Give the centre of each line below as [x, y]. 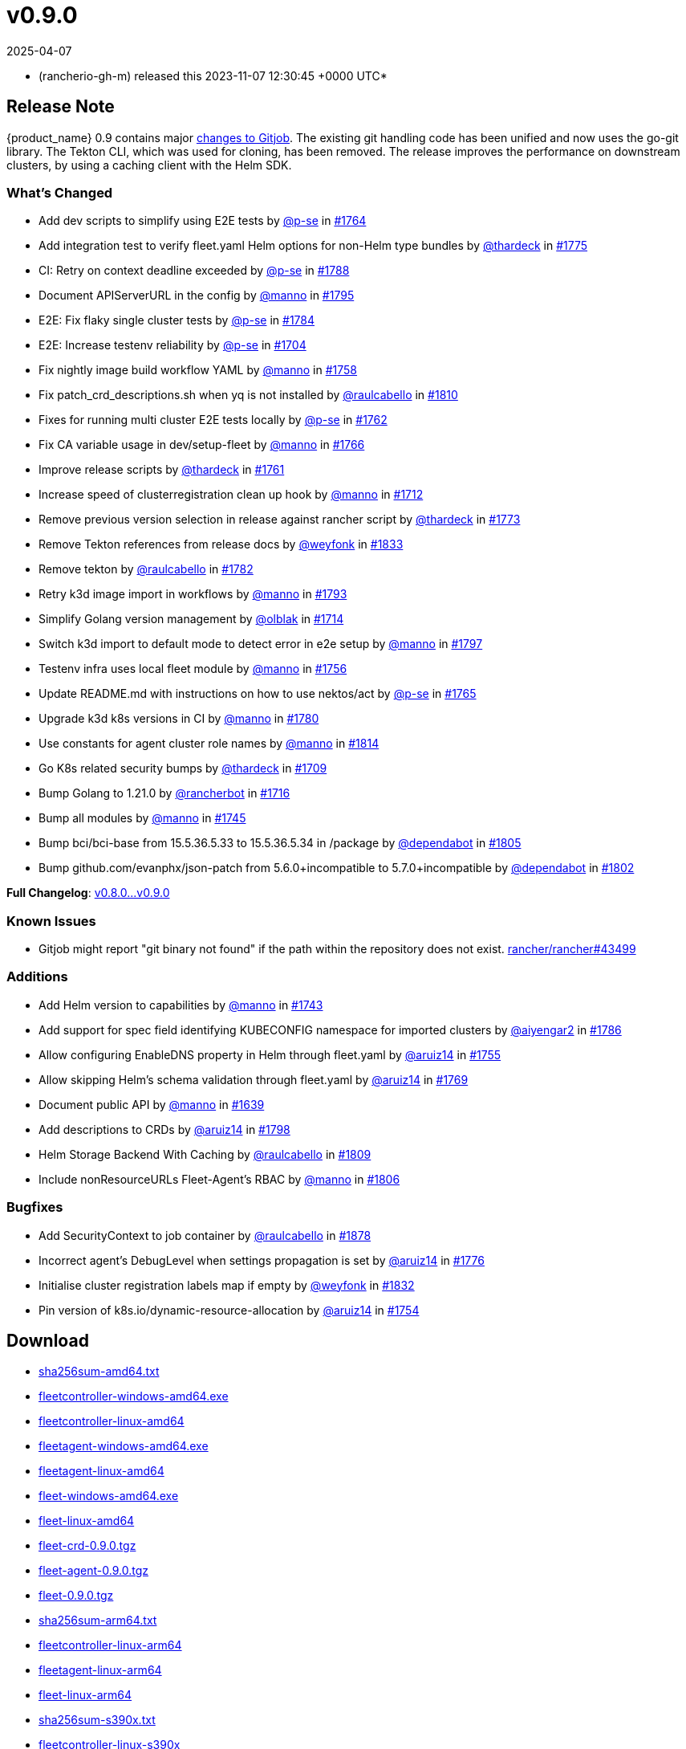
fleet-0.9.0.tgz [76, 1596]
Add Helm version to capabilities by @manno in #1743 [181, 1005]
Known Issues [51, 921]
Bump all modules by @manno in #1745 [142, 818]
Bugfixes [35, 1207]
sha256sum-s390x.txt [97, 1720]
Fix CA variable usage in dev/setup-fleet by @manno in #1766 [202, 445]
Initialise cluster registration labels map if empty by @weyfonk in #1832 [227, 1285]
